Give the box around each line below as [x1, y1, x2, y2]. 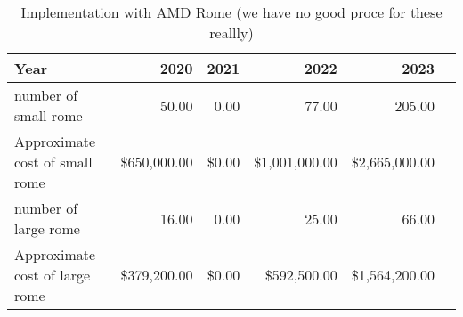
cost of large [14, 264, 91, 285]
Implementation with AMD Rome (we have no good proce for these [20, 2, 443, 22]
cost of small [14, 151, 93, 172]
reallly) [209, 22, 254, 43]
